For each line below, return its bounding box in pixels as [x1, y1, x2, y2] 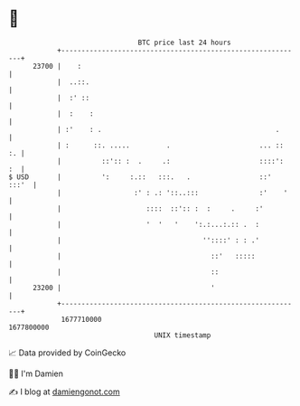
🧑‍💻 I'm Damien [8, 368, 64, 379]
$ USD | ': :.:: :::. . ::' [8, 172, 272, 182]
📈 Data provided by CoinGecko [8, 347, 127, 358]
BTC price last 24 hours [137, 38, 231, 47]
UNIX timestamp [154, 330, 211, 340]
